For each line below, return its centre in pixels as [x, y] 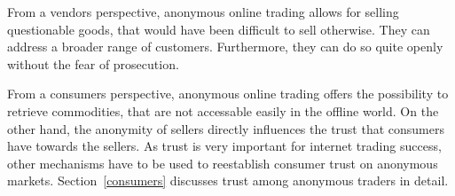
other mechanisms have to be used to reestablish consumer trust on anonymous [223, 163]
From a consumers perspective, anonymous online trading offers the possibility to [228, 94]
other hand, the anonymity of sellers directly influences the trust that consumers [226, 128]
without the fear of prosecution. [93, 63]
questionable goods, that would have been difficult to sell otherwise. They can [219, 29]
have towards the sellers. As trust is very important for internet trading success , [224, 146]
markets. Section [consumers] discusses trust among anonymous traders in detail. [228, 180]
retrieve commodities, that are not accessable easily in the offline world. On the [223, 110]
